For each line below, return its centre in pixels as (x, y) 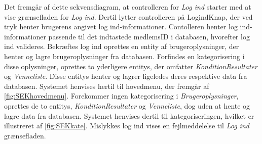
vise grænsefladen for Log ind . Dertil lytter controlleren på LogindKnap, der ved (128, 16)
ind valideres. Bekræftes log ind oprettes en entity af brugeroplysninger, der (122, 46)
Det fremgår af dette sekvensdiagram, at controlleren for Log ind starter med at (128, 7)
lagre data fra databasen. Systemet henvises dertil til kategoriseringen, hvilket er (129, 115)
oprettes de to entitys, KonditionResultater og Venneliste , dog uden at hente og (127, 105)
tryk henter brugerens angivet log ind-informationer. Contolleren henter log (121, 27)
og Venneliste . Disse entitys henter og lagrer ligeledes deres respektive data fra (126, 76)
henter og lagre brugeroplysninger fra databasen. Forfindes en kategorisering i (124, 56)
